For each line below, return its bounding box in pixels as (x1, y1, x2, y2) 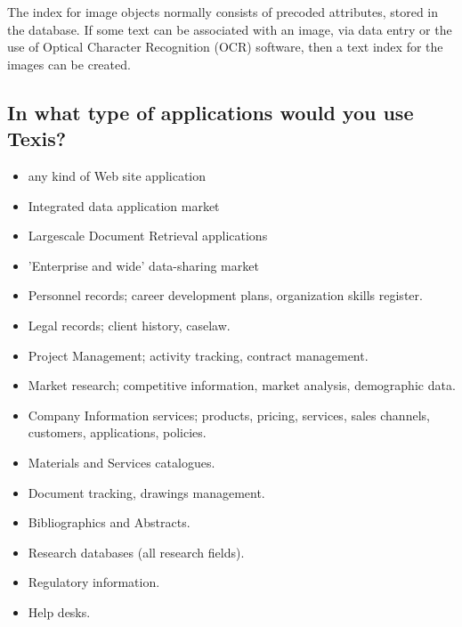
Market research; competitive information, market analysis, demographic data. (28, 376, 456, 395)
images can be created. (7, 54, 131, 73)
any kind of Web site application (28, 166, 207, 184)
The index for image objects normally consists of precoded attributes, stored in (7, 3, 439, 20)
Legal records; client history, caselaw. (28, 315, 231, 334)
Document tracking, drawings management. (28, 483, 265, 501)
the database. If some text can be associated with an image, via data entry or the (7, 20, 452, 38)
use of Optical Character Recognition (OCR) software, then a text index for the (7, 37, 443, 56)
